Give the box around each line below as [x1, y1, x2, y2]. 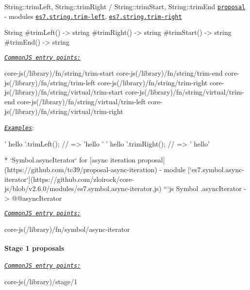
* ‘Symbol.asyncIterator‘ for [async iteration [4, 155, 136, 165]
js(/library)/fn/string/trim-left [4, 77, 95, 87]
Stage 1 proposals [4, 243, 64, 253]
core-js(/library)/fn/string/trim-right [97, 77, 208, 87]
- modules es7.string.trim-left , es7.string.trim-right [4, 11, 182, 21]
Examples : [4, 122, 34, 132]
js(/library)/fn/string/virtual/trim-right [4, 106, 124, 116]
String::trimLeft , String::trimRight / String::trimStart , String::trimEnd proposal [4, 1, 246, 11]
